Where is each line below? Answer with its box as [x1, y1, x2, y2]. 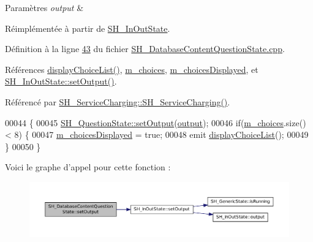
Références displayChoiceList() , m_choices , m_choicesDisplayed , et [5, 62, 258, 75]
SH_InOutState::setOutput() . [5, 75, 117, 88]
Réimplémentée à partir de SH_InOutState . [5, 21, 170, 34]
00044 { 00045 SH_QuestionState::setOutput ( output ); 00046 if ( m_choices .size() [5, 116, 306, 129]
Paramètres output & [5, 1, 84, 13]
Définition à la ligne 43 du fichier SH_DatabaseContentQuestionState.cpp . [5, 42, 285, 55]
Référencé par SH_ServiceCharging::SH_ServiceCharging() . [5, 95, 230, 108]
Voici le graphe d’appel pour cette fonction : [5, 161, 171, 173]
